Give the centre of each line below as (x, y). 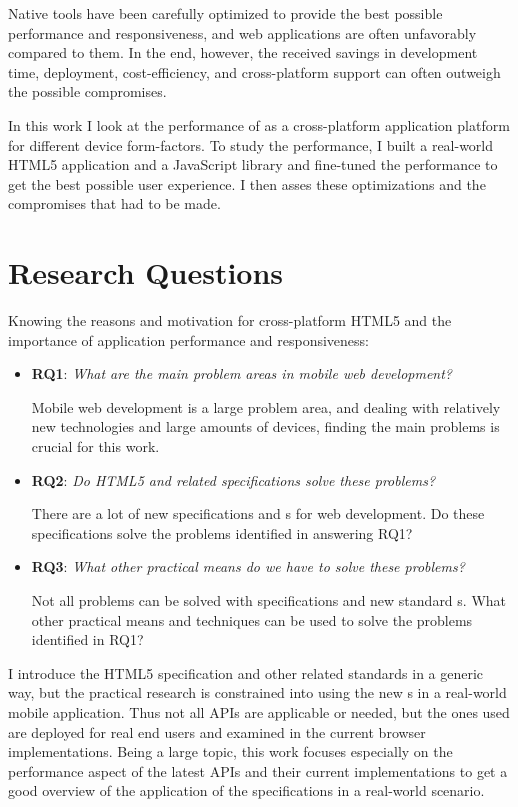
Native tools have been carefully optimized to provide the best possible (225, 13)
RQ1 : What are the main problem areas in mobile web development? (242, 373)
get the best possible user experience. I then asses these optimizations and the (247, 183)
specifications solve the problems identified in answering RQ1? (222, 532)
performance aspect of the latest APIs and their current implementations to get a (258, 770)
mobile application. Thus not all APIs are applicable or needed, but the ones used (259, 711)
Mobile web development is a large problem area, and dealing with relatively (266, 406)
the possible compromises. (87, 91)
